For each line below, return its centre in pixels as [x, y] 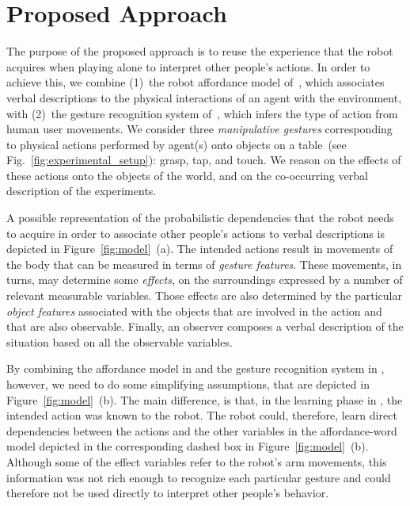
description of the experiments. [82, 191]
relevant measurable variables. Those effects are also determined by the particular [204, 295]
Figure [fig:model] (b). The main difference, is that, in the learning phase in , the [205, 399]
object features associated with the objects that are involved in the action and [194, 310]
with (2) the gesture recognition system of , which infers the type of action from [202, 113]
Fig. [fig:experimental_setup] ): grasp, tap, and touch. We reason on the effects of [204, 160]
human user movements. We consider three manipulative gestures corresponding [199, 129]
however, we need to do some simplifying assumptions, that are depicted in [188, 384]
